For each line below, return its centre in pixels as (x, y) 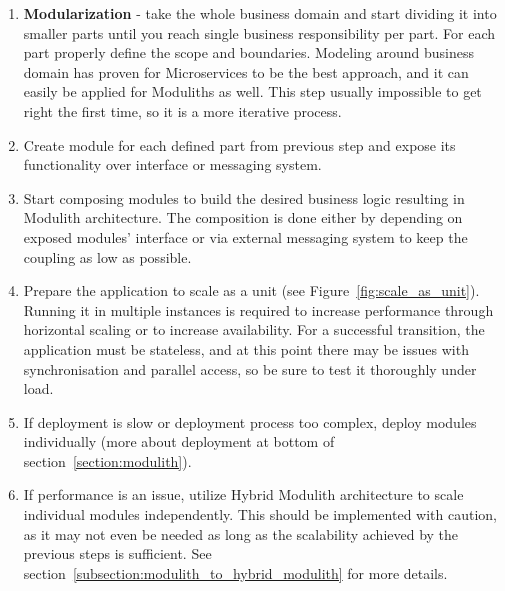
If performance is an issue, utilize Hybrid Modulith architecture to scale (243, 494)
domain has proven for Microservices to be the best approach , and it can (246, 71)
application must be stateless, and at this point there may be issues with (246, 348)
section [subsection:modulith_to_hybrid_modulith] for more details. (235, 572)
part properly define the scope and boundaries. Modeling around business (249, 52)
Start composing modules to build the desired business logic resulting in (244, 197)
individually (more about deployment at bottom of (179, 441)
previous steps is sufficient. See (117, 553)
